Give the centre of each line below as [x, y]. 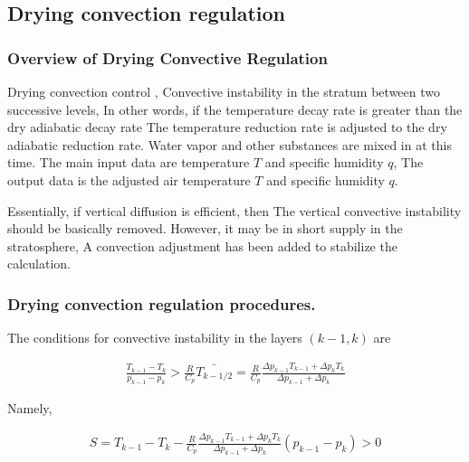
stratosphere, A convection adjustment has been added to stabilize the [202, 245]
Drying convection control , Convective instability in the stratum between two [224, 91]
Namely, [30, 408]
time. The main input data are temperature [129, 162]
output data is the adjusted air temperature [129, 179]
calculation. [39, 264]
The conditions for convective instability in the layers [155, 338]
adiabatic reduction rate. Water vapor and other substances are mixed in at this [230, 144]
